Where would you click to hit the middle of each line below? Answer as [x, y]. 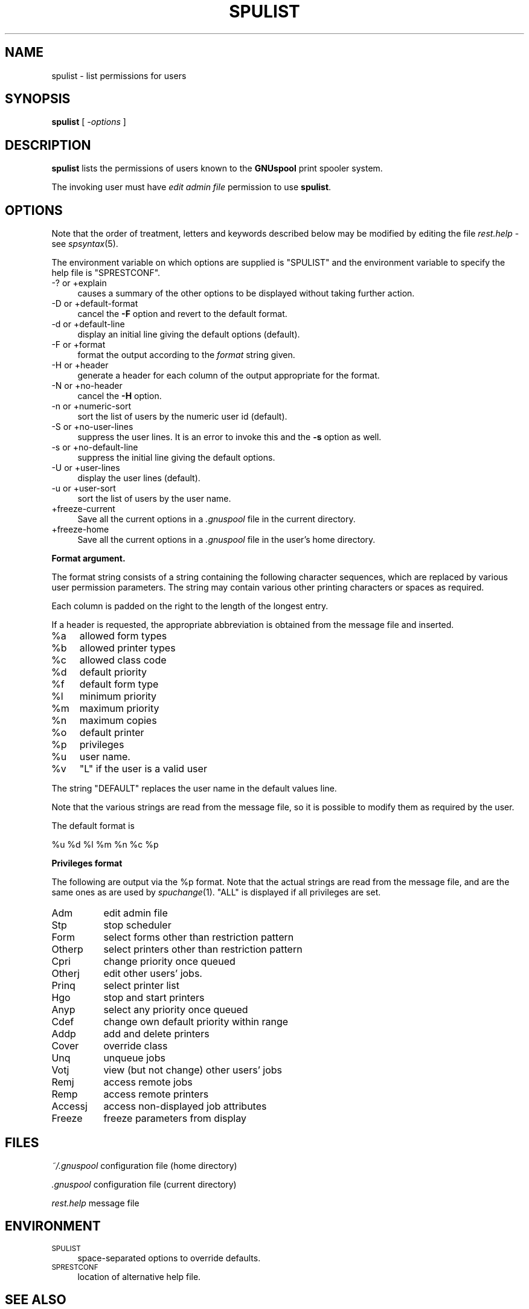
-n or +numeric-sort [91, 406]
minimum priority [118, 696]
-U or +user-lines [86, 468]
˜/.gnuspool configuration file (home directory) [144, 1165]
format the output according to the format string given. [186, 355]
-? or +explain [79, 283]
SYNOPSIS [38, 99]
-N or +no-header [87, 386]
